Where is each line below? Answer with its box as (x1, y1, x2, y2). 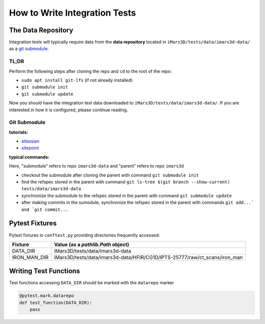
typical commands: (9, 154, 50, 160)
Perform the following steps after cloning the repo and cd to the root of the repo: (9, 68, 172, 74)
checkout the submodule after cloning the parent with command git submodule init (21, 172, 199, 178)
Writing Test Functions (9, 267, 80, 275)
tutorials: (9, 129, 28, 135)
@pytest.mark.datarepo (19, 293, 74, 299)
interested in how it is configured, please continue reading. (9, 107, 128, 113)
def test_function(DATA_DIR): (19, 299, 92, 305)
